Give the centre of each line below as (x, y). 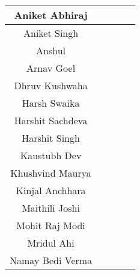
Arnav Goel (51, 68)
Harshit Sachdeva (51, 120)
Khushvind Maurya (51, 173)
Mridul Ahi (51, 243)
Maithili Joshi (51, 208)
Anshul (51, 50)
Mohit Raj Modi (51, 225)
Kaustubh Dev (51, 155)
